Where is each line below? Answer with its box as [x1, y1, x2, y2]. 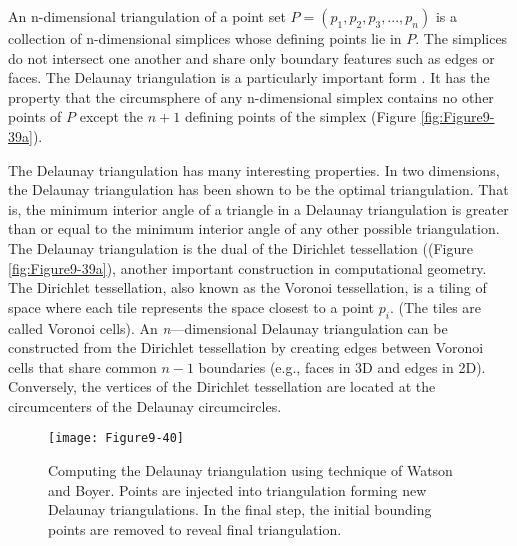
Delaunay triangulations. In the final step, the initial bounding [48, 499, 432, 520]
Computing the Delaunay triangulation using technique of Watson [48, 460, 453, 481]
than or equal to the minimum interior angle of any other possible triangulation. [8, 218, 500, 239]
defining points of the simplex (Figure [184, 106, 416, 127]
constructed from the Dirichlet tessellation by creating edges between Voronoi [8, 337, 484, 358]
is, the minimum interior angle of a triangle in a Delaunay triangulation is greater [8, 198, 509, 219]
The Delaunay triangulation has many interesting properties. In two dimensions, [8, 159, 500, 180]
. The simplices [415, 28, 508, 48]
